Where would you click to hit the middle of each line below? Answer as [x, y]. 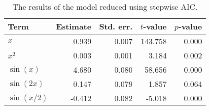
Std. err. [116, 26]
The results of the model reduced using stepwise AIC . [105, 7]
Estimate [74, 26]
